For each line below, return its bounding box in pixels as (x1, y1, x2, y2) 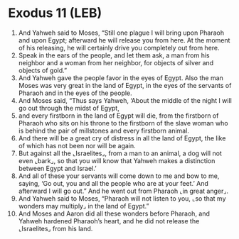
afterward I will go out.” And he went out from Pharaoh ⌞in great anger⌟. (18, 187, 229, 195)
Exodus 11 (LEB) (8, 5, 102, 21)
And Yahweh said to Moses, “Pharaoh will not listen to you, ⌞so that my (18, 194, 226, 203)
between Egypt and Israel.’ (18, 164, 97, 172)
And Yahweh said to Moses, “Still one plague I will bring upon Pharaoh (18, 28, 225, 37)
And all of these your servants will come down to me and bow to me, (18, 172, 220, 180)
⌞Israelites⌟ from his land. (18, 224, 93, 233)
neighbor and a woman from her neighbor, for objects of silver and (18, 58, 214, 67)
